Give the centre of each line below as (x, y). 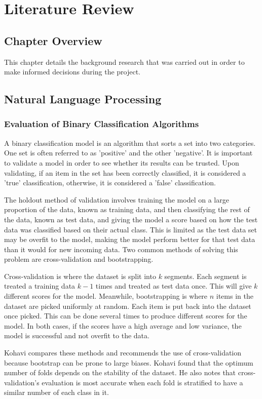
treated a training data (40, 286)
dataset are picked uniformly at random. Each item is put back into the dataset (128, 306)
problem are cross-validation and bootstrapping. (79, 259)
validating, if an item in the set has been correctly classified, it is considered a (125, 172)
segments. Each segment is (205, 276)
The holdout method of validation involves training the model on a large (117, 199)
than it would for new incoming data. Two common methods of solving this (121, 249)
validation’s (22, 382)
